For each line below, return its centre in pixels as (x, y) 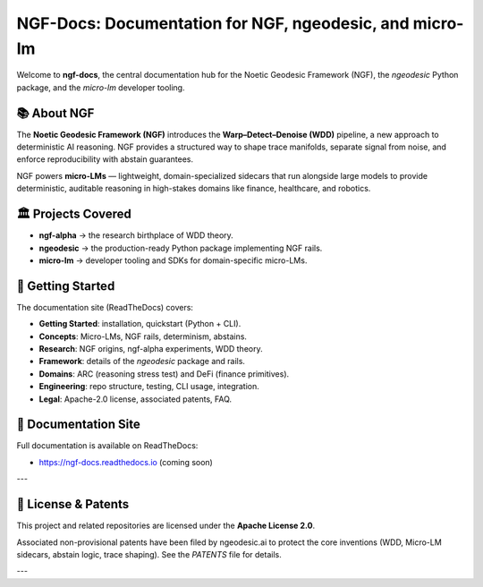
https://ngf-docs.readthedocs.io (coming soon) (126, 462)
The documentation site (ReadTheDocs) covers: (105, 307)
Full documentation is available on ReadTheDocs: (107, 446)
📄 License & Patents (73, 504)
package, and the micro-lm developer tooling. (101, 87)
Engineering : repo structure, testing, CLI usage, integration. (149, 387)
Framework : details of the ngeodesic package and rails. (142, 362)
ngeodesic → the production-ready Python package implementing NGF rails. (181, 248)
